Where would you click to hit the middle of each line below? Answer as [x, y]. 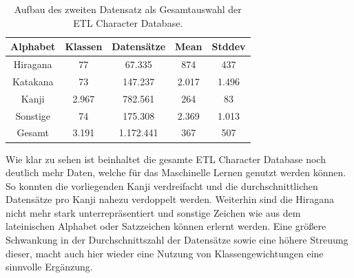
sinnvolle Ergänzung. [49, 267]
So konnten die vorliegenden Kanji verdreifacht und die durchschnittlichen [162, 185]
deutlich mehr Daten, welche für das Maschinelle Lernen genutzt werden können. [176, 172]
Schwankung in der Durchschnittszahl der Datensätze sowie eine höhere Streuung [177, 240]
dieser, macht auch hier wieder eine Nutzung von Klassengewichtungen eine [165, 253]
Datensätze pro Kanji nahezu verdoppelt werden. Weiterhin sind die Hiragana [170, 199]
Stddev [229, 46]
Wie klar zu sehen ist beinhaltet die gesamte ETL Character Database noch [166, 159]
